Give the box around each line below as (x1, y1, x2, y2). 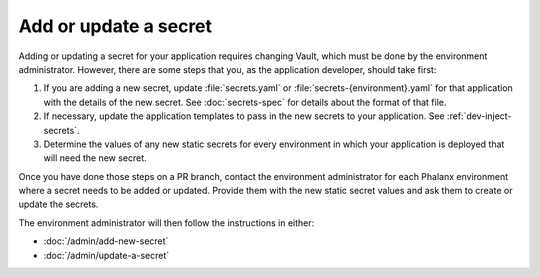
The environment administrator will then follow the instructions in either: (18, 216, 315, 229)
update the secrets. (18, 198, 99, 210)
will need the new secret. (43, 152, 147, 164)
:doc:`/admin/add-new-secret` (43, 235, 169, 247)
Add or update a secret (18, 15, 213, 37)
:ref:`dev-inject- (446, 110, 512, 122)
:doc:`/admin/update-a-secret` (43, 249, 170, 261)
